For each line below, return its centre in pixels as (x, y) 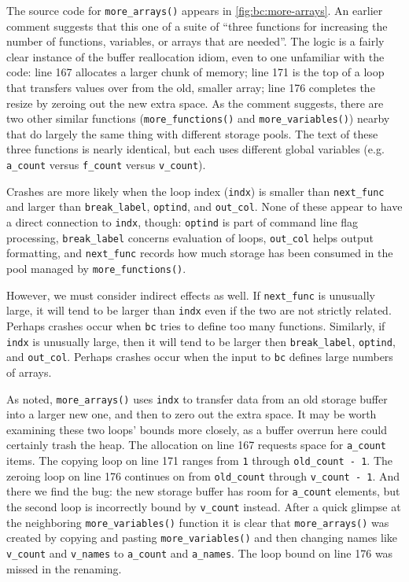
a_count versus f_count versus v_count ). (106, 165)
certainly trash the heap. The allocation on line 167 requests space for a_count (197, 445)
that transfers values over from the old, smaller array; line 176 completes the (191, 88)
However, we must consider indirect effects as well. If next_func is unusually (191, 295)
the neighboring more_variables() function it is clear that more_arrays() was (198, 522)
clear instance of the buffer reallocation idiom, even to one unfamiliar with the (195, 56)
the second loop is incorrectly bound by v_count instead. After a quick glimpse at (204, 506)
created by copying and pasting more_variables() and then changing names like (202, 538)
